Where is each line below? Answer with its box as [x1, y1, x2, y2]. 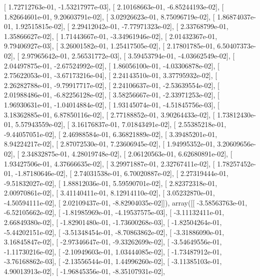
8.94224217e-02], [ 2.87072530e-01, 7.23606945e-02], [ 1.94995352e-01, [4, 138, 215, 149]
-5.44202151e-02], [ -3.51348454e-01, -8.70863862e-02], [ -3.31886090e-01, [4, 226, 224, 237]
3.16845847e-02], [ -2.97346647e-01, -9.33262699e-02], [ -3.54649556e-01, [4, 236, 222, 247]
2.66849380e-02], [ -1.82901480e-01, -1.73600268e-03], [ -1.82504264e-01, [4, 217, 222, 227]
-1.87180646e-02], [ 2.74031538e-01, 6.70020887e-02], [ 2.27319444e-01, [15, 168, 228, 178]
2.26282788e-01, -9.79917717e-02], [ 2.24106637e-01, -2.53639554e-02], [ [4, 79, 219, 90]
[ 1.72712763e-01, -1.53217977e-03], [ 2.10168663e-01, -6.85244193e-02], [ [4, 1, 224, 11]
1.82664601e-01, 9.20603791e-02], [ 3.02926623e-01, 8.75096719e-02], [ [4, 11, 215, 21]
